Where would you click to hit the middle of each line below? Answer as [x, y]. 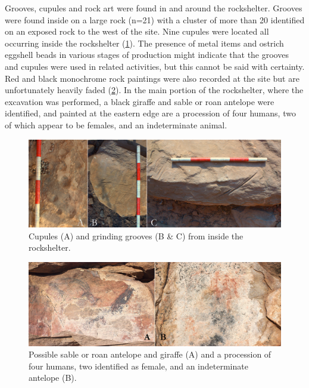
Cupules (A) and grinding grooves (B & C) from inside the [136, 235]
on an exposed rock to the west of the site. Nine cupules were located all [137, 31]
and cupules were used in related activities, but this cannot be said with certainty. [155, 66]
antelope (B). [53, 378]
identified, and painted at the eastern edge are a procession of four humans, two [150, 113]
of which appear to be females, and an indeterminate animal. [116, 124]
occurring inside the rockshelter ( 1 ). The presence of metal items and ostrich [144, 43]
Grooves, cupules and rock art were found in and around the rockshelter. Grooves [154, 8]
